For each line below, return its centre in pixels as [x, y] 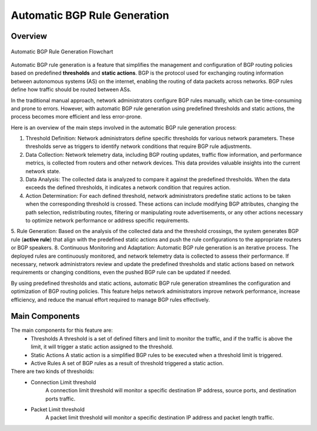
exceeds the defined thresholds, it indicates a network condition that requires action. [128, 187]
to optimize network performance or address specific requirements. [108, 220]
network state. [43, 171]
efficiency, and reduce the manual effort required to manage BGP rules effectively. [110, 299]
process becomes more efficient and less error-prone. [76, 117]
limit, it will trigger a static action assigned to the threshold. [102, 347]
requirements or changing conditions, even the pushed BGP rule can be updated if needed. [121, 272]
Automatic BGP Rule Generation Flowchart [62, 51]
